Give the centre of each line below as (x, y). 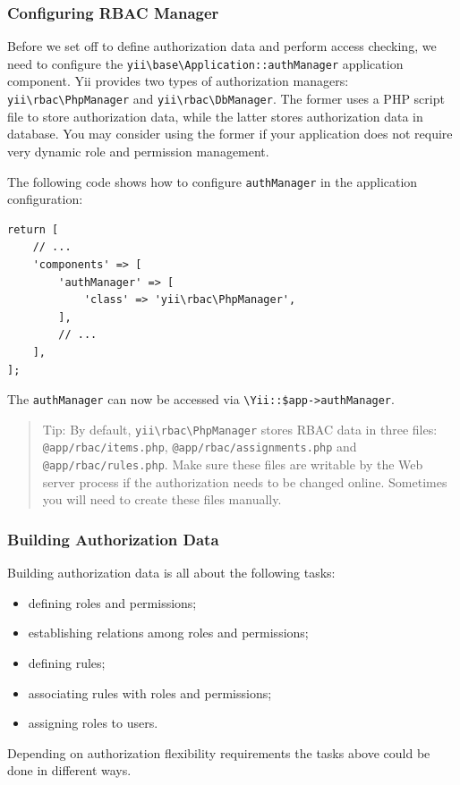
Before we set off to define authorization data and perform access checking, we (222, 46)
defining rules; (67, 662)
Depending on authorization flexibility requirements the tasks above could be (219, 752)
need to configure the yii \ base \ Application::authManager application (205, 63)
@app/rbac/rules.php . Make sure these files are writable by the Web (233, 464)
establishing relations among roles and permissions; (168, 633)
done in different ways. (69, 770)
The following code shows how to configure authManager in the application (213, 181)
